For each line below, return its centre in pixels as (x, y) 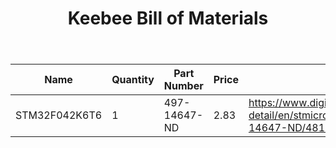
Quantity (133, 80)
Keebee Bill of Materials (168, 18)
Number (183, 86)
